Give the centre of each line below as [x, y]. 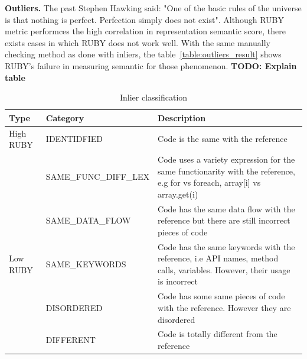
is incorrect [178, 281]
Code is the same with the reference [223, 139]
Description [182, 117]
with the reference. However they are [224, 307]
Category [65, 117]
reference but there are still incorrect [224, 220]
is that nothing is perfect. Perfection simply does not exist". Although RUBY [144, 19]
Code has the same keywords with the [226, 246]
